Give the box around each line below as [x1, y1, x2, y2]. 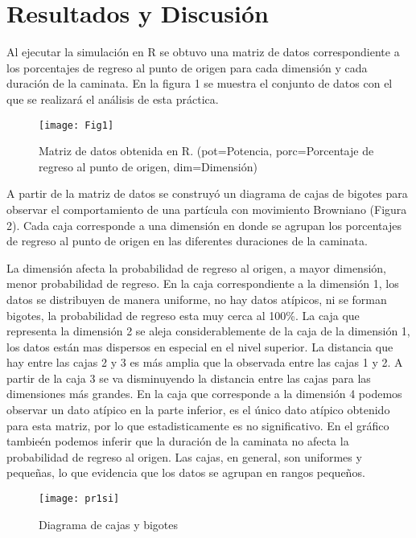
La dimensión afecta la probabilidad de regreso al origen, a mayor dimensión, [6, 259, 386, 276]
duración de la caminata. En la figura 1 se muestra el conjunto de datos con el [6, 75, 393, 92]
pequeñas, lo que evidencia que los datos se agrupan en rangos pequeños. [6, 464, 365, 481]
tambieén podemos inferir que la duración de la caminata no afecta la [6, 433, 349, 450]
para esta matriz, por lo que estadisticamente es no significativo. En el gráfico [6, 417, 389, 433]
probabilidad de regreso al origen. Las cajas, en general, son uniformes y [6, 448, 362, 465]
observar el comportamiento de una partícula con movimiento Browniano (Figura [6, 200, 407, 217]
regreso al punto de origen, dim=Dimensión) [39, 158, 257, 175]
